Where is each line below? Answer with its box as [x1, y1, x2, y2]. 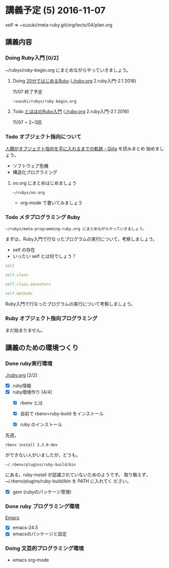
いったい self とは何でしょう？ [12, 253, 77, 260]
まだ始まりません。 [5, 327, 46, 333]
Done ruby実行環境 [5, 360, 52, 367]
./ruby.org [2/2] [5, 372, 38, 378]
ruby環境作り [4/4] [12, 389, 52, 395]
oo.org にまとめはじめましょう [12, 180, 77, 186]
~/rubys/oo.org [12, 190, 45, 195]
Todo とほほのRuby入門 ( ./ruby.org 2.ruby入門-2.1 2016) [12, 108, 129, 115]
